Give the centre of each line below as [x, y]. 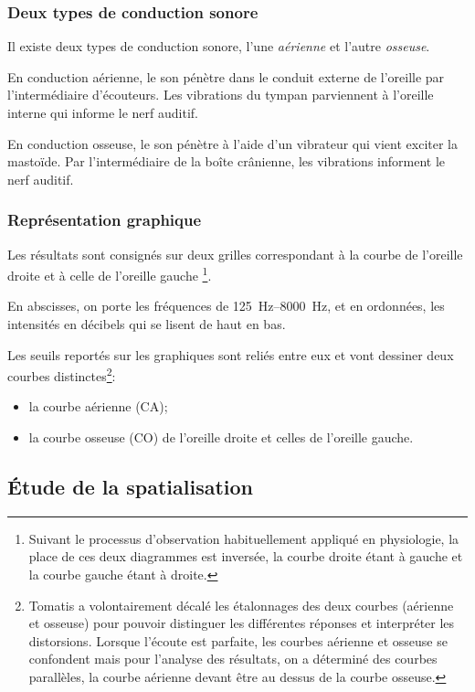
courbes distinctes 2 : [62, 374]
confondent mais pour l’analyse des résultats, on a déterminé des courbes [233, 659]
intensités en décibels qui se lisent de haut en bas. [147, 324]
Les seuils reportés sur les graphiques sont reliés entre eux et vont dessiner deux [231, 354]
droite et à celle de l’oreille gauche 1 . [110, 274]
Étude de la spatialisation [130, 487]
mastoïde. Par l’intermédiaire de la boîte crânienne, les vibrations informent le [227, 161]
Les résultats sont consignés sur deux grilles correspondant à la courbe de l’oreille [235, 254]
